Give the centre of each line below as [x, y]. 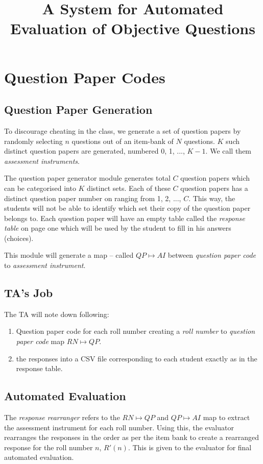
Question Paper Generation [78, 109]
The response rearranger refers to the [62, 417]
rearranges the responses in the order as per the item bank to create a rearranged [131, 437]
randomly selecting [33, 141]
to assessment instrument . [45, 265]
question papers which [215, 178]
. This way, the [212, 198]
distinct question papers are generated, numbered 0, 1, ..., [94, 151]
